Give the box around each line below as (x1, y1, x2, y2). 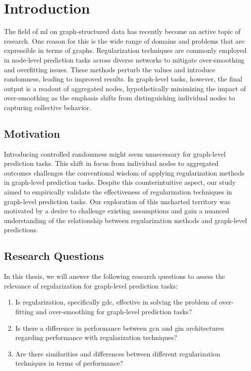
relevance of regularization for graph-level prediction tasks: (4, 280, 178, 290)
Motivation (4, 126, 60, 141)
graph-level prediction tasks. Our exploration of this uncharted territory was (4, 196, 231, 206)
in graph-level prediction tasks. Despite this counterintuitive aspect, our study (4, 177, 236, 187)
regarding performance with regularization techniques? (15, 332, 177, 342)
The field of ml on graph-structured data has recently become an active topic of (4, 26, 241, 36)
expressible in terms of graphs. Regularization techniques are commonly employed (4, 45, 247, 55)
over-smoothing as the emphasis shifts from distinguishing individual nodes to (4, 93, 235, 103)
